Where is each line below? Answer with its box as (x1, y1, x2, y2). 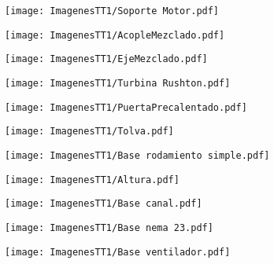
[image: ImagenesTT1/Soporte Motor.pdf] (5, 5, 220, 16)
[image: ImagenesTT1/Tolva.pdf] (5, 126, 174, 137)
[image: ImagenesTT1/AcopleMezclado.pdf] (5, 29, 225, 41)
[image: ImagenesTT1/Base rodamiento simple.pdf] (5, 149, 270, 161)
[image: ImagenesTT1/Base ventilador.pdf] (5, 246, 231, 258)
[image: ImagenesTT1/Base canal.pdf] (5, 198, 202, 210)
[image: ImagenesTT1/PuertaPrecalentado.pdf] (5, 101, 247, 113)
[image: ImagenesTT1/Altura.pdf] (5, 174, 180, 185)
